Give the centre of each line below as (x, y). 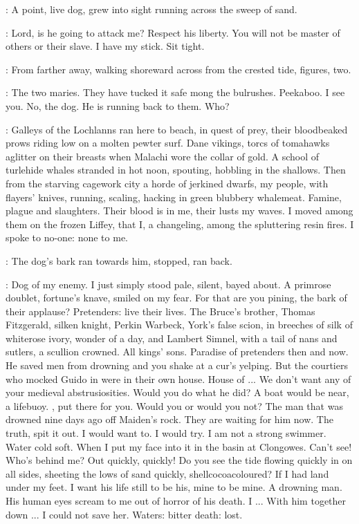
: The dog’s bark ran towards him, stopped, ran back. (119, 260)
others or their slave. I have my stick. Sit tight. (105, 46)
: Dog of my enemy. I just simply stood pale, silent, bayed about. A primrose (168, 284)
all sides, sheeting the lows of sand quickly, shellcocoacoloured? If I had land (167, 473)
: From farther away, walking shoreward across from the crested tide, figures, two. (178, 69)
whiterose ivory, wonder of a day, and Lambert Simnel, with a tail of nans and (172, 338)
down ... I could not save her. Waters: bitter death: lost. (124, 514)
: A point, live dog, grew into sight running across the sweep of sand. (151, 9)
